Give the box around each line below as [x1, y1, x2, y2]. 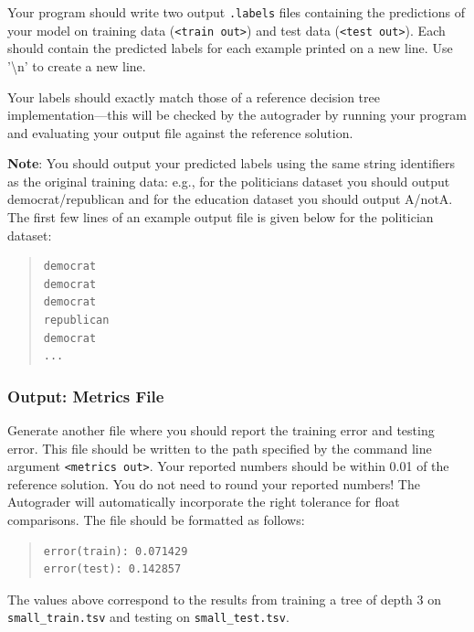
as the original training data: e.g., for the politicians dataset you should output [7, 171, 450, 190]
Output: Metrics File [7, 384, 164, 407]
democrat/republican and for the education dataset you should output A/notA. [7, 189, 453, 209]
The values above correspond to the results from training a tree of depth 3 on [7, 589, 441, 608]
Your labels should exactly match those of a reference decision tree [7, 87, 380, 106]
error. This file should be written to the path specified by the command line [7, 438, 432, 457]
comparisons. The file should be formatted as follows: [7, 510, 305, 530]
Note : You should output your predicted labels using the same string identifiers [7, 154, 455, 173]
